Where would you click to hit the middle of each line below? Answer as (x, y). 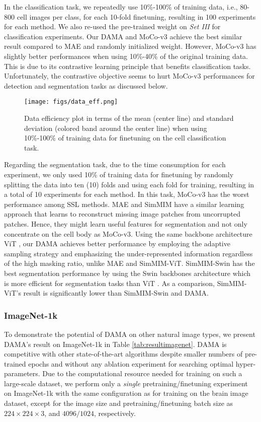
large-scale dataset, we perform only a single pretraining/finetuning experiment (126, 383)
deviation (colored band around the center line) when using (116, 128)
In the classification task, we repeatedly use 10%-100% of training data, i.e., (121, 7)
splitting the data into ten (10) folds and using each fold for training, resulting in (129, 184)
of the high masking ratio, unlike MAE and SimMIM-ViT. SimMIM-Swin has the (129, 263)
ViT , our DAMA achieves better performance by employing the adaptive (117, 243)
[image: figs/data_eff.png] (71, 102)
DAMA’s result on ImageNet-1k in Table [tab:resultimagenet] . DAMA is (115, 344)
